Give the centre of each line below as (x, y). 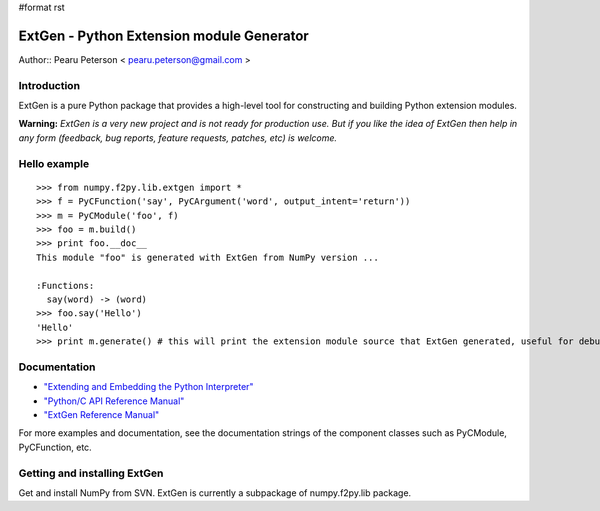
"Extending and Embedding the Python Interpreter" (148, 387)
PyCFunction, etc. (55, 447)
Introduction (49, 85)
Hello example (54, 163)
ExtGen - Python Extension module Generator (163, 35)
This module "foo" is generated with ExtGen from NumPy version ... (207, 257)
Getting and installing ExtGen (91, 473)
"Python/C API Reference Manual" (114, 401)
